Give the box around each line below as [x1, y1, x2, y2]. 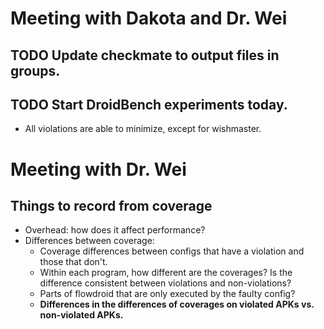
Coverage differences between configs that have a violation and [39, 245, 305, 257]
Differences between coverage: [24, 235, 155, 247]
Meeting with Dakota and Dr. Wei [10, 7, 288, 30]
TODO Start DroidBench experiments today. [10, 96, 288, 113]
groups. [10, 62, 61, 79]
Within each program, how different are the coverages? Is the [39, 267, 293, 279]
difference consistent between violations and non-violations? [39, 277, 292, 289]
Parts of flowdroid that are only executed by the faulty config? [39, 288, 296, 300]
